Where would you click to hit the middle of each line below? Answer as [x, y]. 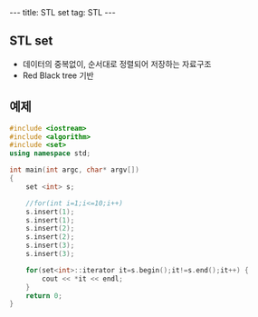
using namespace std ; [50, 154]
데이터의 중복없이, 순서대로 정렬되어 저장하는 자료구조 [117, 64]
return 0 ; [44, 296]
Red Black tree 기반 [58, 75]
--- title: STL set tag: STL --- [62, 12]
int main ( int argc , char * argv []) [75, 170]
